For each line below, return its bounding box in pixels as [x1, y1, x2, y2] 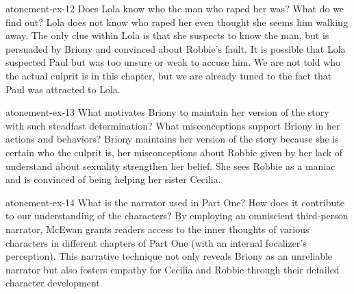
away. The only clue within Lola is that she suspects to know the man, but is [5, 28, 329, 42]
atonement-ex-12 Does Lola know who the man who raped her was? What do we [5, 1, 344, 15]
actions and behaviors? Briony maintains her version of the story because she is [5, 132, 339, 146]
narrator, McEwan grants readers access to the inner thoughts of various [5, 221, 309, 236]
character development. [5, 275, 103, 290]
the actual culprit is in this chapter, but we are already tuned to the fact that [5, 68, 332, 82]
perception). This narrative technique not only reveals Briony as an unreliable [5, 249, 333, 263]
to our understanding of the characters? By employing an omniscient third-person [5, 208, 349, 223]
